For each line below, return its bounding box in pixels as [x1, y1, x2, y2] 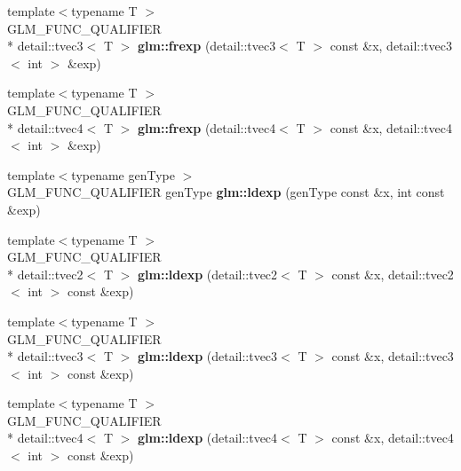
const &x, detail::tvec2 [331, 264, 454, 283]
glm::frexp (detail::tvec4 [137, 118, 276, 137]
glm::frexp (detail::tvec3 [137, 36, 276, 55]
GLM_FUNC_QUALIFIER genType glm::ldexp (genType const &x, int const [7, 183, 445, 201]
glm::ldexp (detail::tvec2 [137, 264, 278, 283]
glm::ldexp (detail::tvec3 [137, 347, 278, 365]
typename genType [71, 165, 175, 184]
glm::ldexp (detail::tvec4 [137, 428, 278, 447]
